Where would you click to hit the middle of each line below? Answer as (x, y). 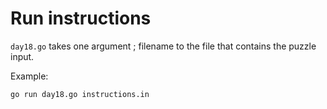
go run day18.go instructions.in (80, 94)
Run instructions (81, 18)
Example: (29, 76)
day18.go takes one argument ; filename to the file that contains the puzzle (163, 46)
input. (22, 56)
